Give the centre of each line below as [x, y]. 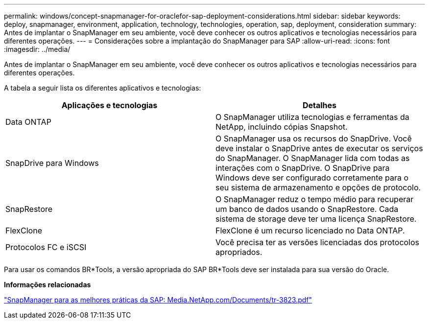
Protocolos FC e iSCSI [46, 247]
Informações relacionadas [48, 285]
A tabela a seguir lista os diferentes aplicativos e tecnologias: [103, 88]
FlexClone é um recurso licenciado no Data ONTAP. [310, 231]
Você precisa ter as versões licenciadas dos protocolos [318, 242]
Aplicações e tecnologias [109, 105]
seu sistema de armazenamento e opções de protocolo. [318, 187]
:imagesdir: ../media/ [37, 49]
